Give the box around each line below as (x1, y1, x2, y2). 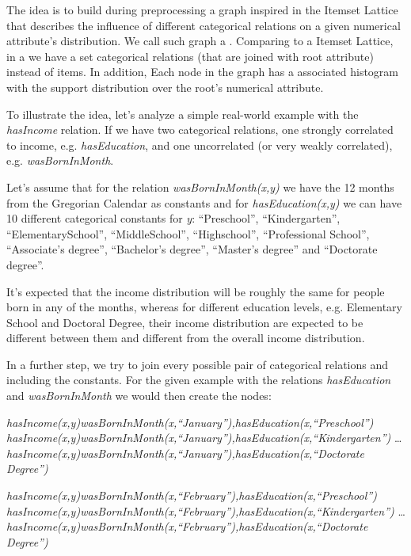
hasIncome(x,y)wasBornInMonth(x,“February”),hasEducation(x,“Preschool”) (6, 487, 377, 504)
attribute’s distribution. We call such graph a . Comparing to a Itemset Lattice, (6, 32, 394, 49)
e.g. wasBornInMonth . (6, 152, 114, 169)
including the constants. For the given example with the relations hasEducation (6, 371, 391, 388)
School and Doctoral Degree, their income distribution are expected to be (6, 314, 363, 330)
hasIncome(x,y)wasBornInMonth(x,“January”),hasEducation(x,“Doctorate (6, 444, 364, 461)
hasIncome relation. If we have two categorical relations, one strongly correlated (6, 121, 394, 138)
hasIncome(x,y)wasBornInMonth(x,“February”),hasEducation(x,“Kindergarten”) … (6, 502, 405, 519)
